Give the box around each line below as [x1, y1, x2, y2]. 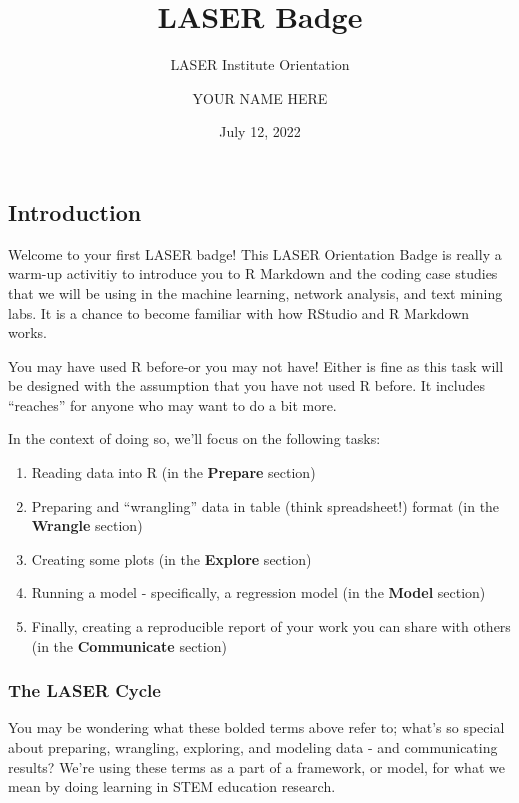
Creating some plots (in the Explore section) [31, 548, 312, 569]
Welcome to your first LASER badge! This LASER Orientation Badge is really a [8, 243, 502, 264]
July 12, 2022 [219, 121, 301, 142]
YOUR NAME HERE [192, 87, 328, 108]
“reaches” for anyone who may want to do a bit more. [8, 394, 337, 415]
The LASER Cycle [8, 678, 161, 703]
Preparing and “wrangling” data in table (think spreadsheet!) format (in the [31, 495, 500, 516]
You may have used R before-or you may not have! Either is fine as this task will [8, 355, 504, 376]
